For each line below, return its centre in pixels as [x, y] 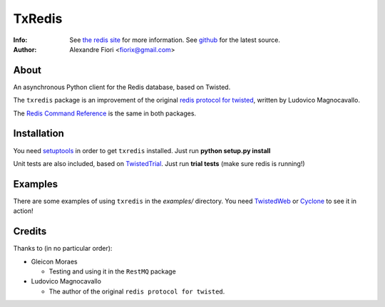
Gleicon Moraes [54, 261]
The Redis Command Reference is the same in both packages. [104, 113]
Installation [38, 134]
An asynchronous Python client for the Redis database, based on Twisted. [122, 87]
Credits [30, 231]
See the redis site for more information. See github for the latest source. [175, 40]
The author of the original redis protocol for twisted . [137, 291]
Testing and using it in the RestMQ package [112, 271]
